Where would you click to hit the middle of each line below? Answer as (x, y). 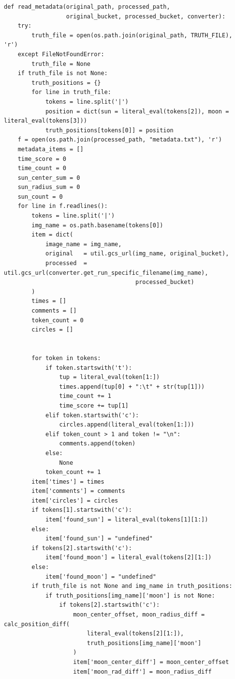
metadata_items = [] (51, 149)
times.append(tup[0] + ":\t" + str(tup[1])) (132, 387)
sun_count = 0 (40, 197)
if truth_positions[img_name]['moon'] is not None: (130, 595)
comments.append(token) (97, 444)
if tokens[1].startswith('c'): (82, 510)
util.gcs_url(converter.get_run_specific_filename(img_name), (106, 273)
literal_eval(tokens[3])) (45, 121)
